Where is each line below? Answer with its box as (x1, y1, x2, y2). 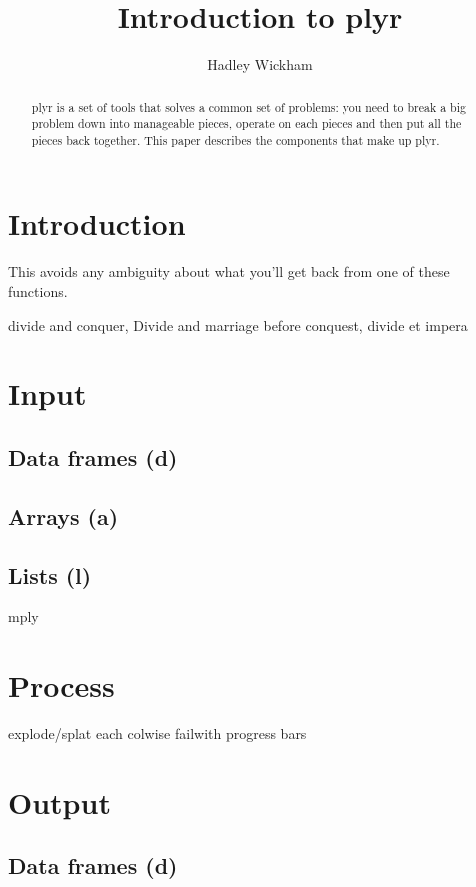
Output (8, 781, 111, 822)
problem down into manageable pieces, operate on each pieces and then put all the (31, 115, 462, 132)
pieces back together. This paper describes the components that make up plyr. (31, 131, 440, 148)
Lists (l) (8, 559, 92, 590)
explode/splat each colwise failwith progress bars (8, 723, 307, 744)
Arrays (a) (8, 500, 119, 531)
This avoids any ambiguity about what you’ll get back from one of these (8, 261, 450, 282)
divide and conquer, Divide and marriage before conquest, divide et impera (8, 314, 468, 335)
